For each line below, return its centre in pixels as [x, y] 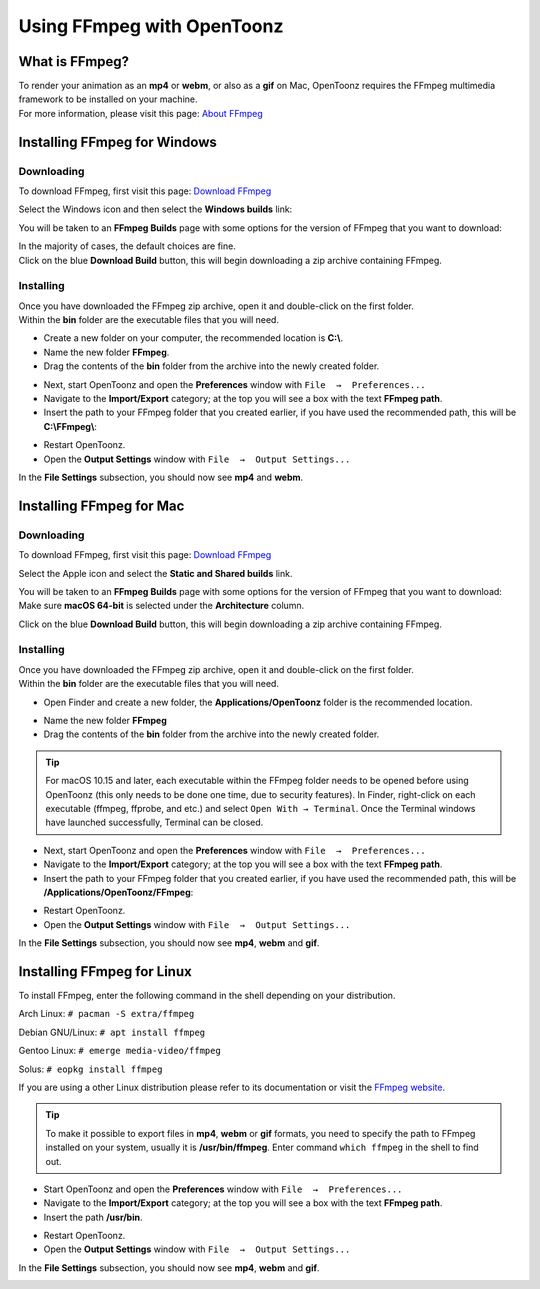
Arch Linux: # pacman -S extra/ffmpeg [106, 1014]
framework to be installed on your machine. [108, 99]
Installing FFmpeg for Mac [101, 505]
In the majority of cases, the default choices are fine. [127, 246]
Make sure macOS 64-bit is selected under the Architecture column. [161, 606]
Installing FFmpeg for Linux [105, 971]
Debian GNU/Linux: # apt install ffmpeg [112, 1032]
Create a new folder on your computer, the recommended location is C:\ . [193, 338]
